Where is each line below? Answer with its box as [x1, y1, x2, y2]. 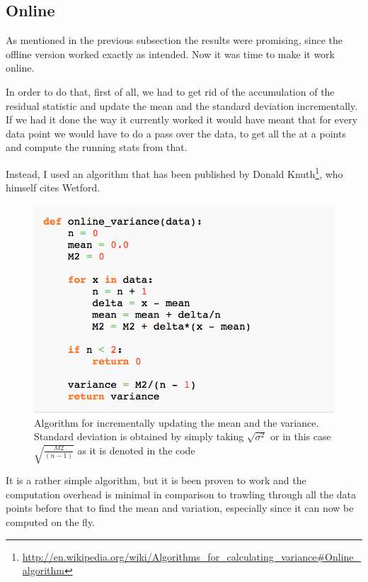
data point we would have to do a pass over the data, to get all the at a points [6, 125, 346, 140]
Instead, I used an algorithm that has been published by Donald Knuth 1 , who [6, 164, 343, 181]
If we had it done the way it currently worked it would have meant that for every [6, 112, 358, 127]
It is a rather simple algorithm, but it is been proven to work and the [6, 473, 306, 488]
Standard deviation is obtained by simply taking [34, 429, 244, 444]
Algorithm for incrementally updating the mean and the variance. [34, 415, 319, 430]
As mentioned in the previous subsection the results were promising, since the [6, 33, 343, 47]
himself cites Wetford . [6, 180, 100, 195]
